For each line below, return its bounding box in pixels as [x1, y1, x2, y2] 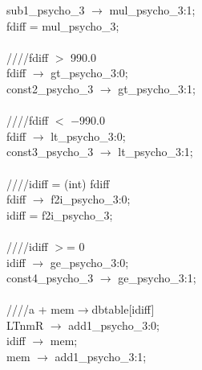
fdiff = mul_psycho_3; [6, 17, 119, 34]
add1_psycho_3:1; [55, 348, 147, 365]
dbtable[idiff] [91, 301, 155, 318]
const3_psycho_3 [6, 143, 94, 160]
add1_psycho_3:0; [68, 316, 160, 333]
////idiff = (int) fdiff [6, 175, 110, 191]
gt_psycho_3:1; [118, 80, 196, 97]
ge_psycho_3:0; [50, 253, 129, 270]
